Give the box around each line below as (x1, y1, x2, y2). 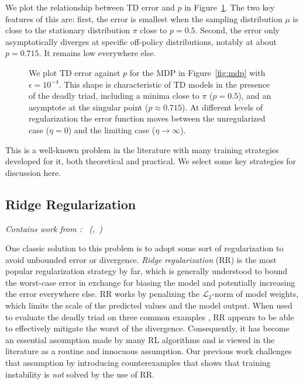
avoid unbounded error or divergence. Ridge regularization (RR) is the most (5, 253, 277, 265)
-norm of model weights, (212, 288, 299, 300)
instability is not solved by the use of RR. (5, 368, 154, 380)
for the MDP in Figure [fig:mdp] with (129, 66, 266, 78)
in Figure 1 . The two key (184, 1, 275, 13)
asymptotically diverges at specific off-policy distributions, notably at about (5, 35, 277, 47)
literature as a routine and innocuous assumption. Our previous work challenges (5, 345, 292, 357)
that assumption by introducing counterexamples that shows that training (5, 357, 271, 369)
